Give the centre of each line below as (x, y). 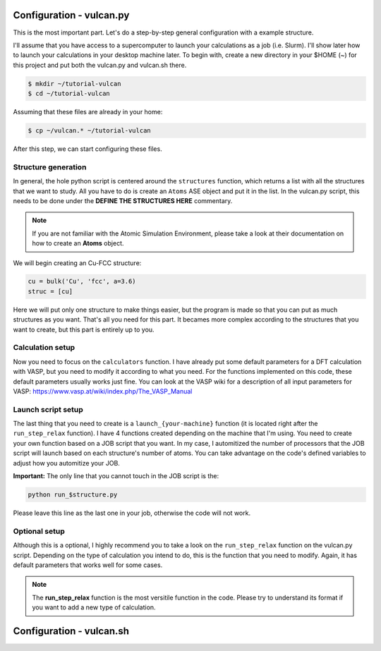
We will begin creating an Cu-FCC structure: (77, 263)
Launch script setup (48, 409)
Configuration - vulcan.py (71, 15)
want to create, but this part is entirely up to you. (84, 329)
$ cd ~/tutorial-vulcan (69, 94)
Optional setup (39, 531)
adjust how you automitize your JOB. (66, 463)
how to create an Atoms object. (78, 243)
